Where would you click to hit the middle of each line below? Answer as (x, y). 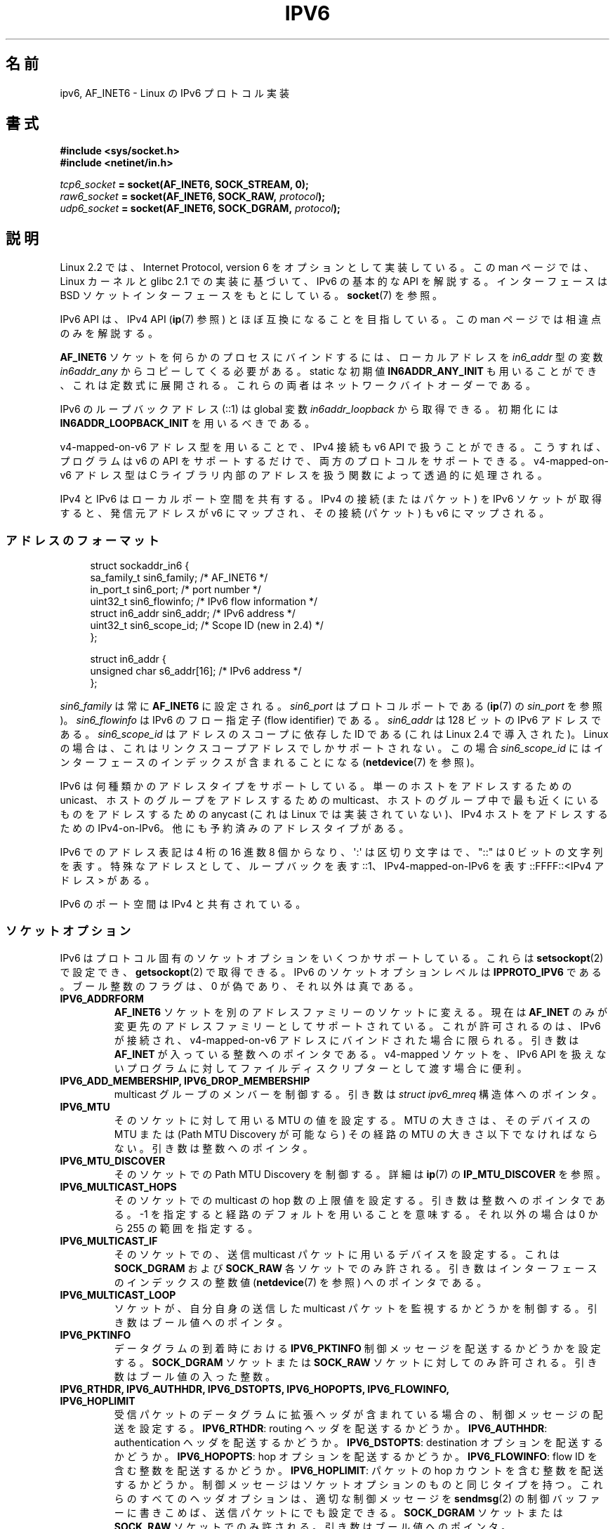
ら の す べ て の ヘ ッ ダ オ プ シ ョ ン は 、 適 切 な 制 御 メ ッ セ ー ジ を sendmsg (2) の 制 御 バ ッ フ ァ (357, 1498)
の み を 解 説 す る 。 (109, 333)
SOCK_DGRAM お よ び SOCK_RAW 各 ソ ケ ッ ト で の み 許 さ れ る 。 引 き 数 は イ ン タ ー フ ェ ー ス (356, 1268)
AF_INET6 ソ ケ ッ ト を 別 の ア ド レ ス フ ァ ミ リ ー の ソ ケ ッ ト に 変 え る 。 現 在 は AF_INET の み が (361, 1012)
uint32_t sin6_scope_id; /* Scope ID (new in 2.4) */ (207, 625)
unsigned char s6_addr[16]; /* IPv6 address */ (196, 671)
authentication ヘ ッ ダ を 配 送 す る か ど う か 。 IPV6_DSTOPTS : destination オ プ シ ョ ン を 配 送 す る (359, 1442)
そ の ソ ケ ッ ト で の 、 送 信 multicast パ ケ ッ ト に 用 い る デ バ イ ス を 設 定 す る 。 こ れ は (337, 1254)
